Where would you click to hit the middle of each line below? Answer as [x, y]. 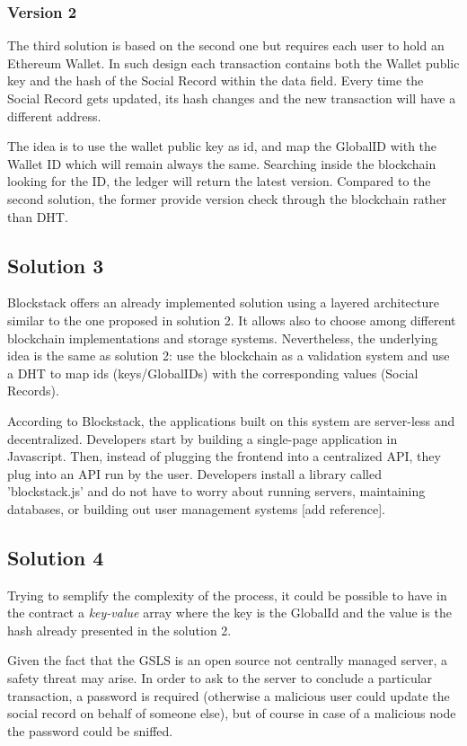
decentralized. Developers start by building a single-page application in [203, 438]
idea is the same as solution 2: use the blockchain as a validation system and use [229, 355]
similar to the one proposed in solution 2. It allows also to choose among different [232, 320]
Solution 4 [56, 557]
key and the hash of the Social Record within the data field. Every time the [216, 80]
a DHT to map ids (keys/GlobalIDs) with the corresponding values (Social [213, 373]
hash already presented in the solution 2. [119, 630]
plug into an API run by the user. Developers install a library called [194, 473]
